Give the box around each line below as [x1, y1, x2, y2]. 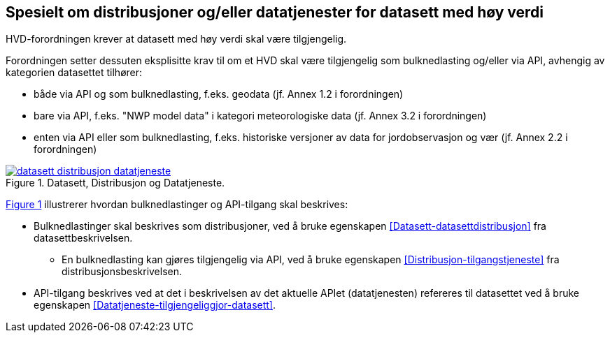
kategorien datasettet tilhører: [6, 66, 143, 79]
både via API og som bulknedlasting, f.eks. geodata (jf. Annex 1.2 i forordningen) [34, 88, 404, 101]
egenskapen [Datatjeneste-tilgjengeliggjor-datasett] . [34, 299, 276, 311]
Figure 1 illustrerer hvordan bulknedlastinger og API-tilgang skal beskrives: [6, 198, 348, 211]
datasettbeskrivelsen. [34, 232, 133, 244]
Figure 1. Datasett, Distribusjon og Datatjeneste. [6, 177, 225, 189]
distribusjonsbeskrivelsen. [62, 265, 183, 278]
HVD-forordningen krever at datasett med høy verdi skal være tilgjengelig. [6, 33, 347, 45]
